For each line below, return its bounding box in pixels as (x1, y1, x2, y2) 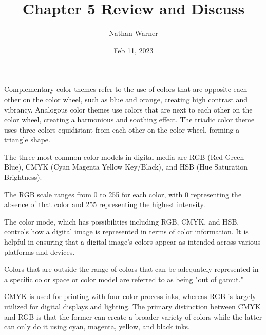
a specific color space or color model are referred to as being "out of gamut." (4, 273, 243, 284)
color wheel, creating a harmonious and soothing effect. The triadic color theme (4, 114, 255, 125)
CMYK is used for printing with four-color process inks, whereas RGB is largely (4, 291, 256, 302)
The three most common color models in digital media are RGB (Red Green (4, 151, 244, 162)
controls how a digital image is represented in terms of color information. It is (4, 226, 249, 237)
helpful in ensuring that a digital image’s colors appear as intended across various (4, 236, 261, 247)
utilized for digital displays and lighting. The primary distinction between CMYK (4, 301, 261, 311)
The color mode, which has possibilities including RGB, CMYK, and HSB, (4, 216, 239, 227)
